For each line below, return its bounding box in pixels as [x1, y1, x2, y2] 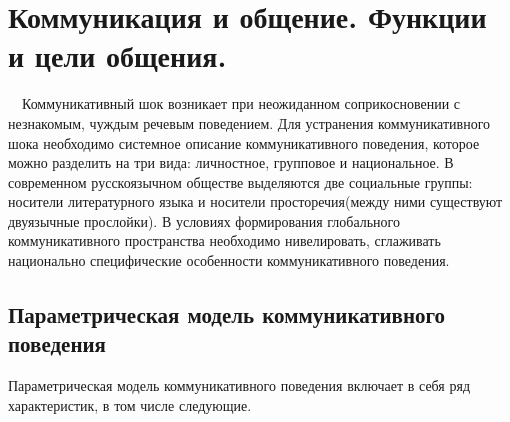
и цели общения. [8, 35, 227, 76]
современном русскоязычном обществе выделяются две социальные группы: [8, 171, 473, 192]
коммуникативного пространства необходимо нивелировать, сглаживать [8, 230, 441, 251]
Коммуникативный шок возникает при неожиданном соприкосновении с [21, 93, 461, 114]
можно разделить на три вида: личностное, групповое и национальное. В [8, 152, 454, 173]
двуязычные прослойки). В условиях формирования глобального [8, 210, 400, 231]
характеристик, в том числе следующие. [8, 394, 252, 415]
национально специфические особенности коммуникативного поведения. [8, 250, 450, 271]
